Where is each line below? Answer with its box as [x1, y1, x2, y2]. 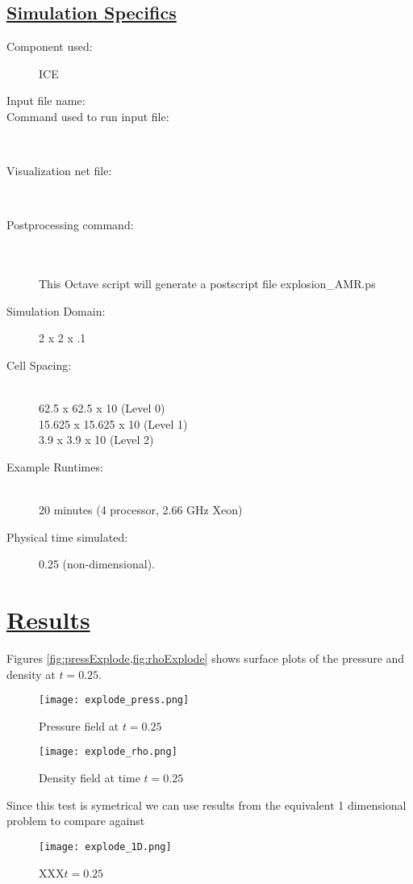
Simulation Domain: [6, 302, 106, 319]
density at [6, 665, 56, 682]
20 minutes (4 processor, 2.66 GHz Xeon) [39, 501, 243, 518]
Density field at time [39, 769, 140, 786]
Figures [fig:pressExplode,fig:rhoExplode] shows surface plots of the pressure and [6, 649, 405, 666]
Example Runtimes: [6, 458, 103, 475]
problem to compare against [6, 812, 145, 829]
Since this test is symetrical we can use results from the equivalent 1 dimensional [6, 796, 407, 813]
